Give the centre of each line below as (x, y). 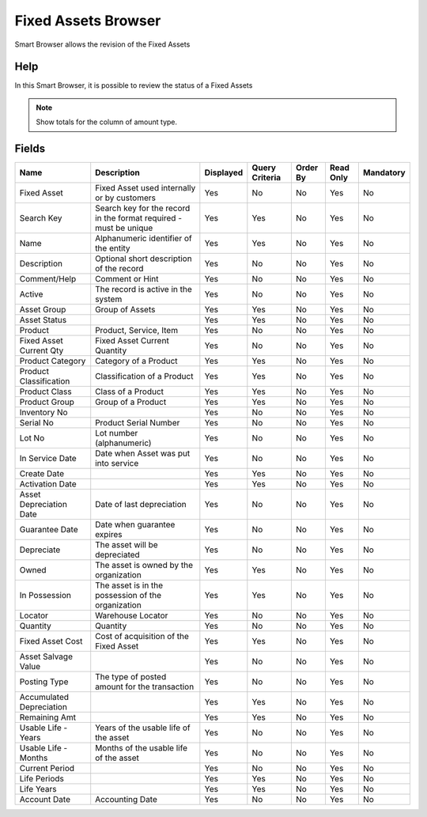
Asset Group (43, 310)
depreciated (117, 555)
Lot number (117, 433)
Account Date (45, 800)
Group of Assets (125, 310)
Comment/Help (48, 279)
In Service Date (48, 459)
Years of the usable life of (143, 728)
